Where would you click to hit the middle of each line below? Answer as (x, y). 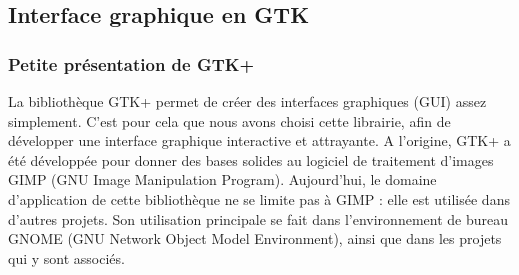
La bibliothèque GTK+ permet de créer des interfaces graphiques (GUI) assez (247, 101)
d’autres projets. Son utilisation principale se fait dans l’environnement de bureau (258, 218)
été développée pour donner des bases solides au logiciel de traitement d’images (251, 159)
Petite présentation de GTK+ (131, 63)
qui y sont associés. (66, 257)
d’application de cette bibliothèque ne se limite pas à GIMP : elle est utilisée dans (259, 198)
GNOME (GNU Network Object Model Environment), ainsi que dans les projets (255, 238)
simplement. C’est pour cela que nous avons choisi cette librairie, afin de (229, 120)
